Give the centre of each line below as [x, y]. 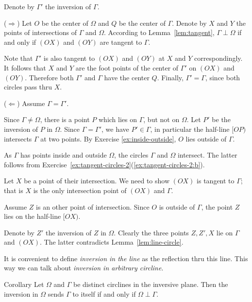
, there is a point [65, 119]
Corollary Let [24, 284]
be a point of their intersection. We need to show [97, 181]
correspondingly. [218, 58]
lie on [225, 232]
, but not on [161, 119]
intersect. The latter [207, 155]
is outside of [177, 206]
